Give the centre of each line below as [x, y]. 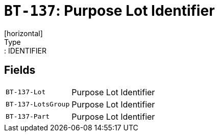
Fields [20, 70]
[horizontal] [23, 33]
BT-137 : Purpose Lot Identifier [110, 11]
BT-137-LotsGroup [38, 104]
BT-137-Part [28, 117]
